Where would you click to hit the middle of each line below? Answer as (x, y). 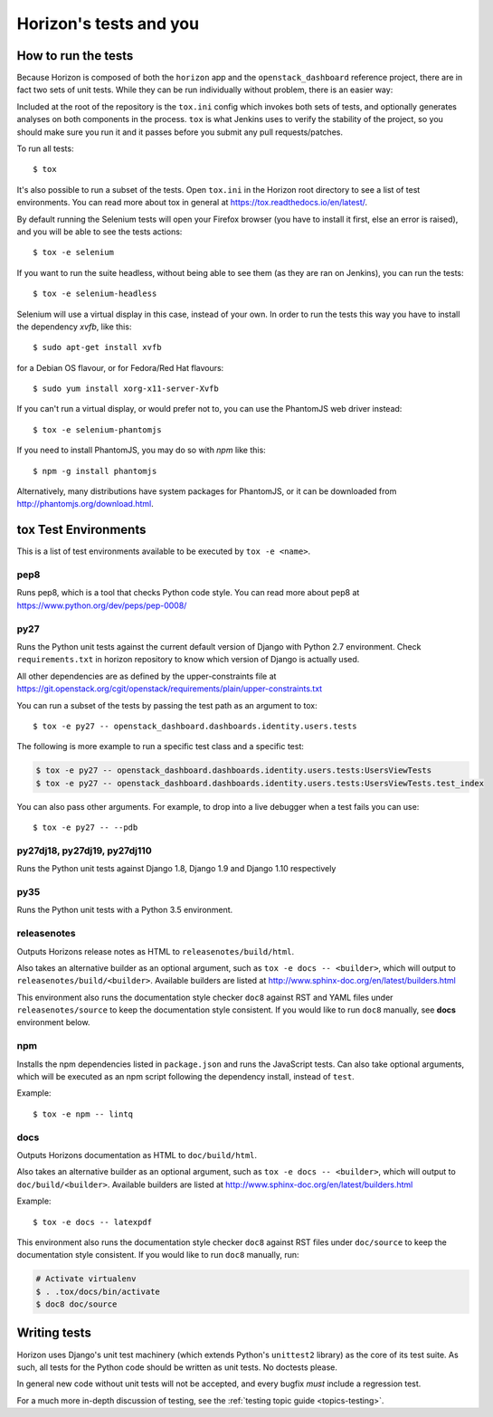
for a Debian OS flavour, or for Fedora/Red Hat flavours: (120, 367)
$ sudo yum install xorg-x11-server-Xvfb (126, 389)
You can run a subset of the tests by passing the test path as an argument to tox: (167, 705)
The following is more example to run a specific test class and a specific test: (161, 747)
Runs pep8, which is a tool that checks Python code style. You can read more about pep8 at (188, 593)
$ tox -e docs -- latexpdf (93, 1222)
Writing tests (54, 1333)
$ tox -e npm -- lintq (83, 1114)
